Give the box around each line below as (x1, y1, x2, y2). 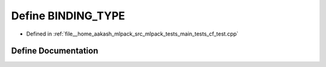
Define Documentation (11, 46, 98, 56)
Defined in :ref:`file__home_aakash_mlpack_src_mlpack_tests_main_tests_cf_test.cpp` (26, 30, 238, 37)
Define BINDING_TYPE (11, 9, 126, 22)
